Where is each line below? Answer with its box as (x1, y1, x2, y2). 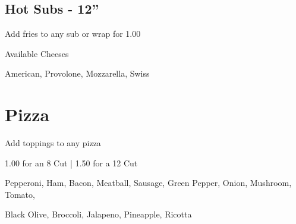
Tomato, (5, 188, 35, 200)
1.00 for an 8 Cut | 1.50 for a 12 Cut (5, 156, 138, 169)
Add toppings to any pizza (5, 137, 101, 149)
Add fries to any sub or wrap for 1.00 (5, 27, 141, 40)
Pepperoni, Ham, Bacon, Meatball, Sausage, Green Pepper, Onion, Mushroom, (5, 176, 292, 189)
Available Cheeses (5, 47, 69, 59)
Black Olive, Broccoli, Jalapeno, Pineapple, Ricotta (5, 208, 192, 220)
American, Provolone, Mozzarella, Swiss (5, 67, 150, 80)
